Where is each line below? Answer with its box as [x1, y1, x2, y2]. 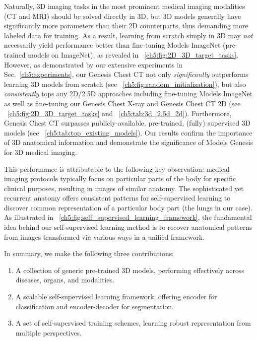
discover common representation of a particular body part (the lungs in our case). [4, 202, 253, 212]
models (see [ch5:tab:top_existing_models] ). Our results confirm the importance [4, 127, 253, 137]
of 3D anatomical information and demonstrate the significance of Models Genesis [4, 137, 253, 147]
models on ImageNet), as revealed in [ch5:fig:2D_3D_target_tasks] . [28, 49, 239, 60]
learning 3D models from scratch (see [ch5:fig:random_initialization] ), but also [4, 78, 246, 89]
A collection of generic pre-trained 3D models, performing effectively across [15, 265, 245, 275]
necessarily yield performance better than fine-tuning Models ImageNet [4, 40, 221, 50]
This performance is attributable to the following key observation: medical [4, 163, 230, 174]
